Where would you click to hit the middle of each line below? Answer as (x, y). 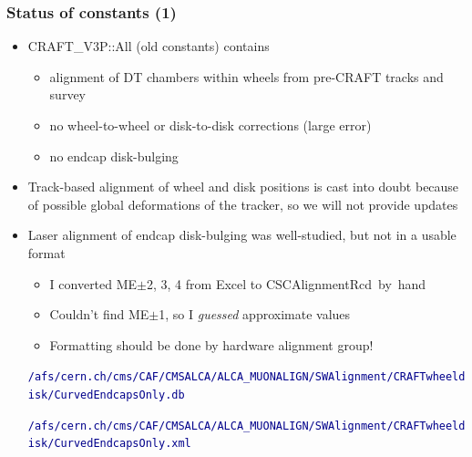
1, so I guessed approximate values (255, 314)
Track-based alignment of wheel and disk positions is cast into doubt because (243, 187)
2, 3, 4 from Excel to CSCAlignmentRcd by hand (287, 283)
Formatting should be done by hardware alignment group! (211, 344)
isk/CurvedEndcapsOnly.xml (109, 444)
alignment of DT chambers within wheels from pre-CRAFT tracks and (246, 76)
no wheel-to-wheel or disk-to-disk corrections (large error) (210, 125)
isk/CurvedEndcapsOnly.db (106, 395)
